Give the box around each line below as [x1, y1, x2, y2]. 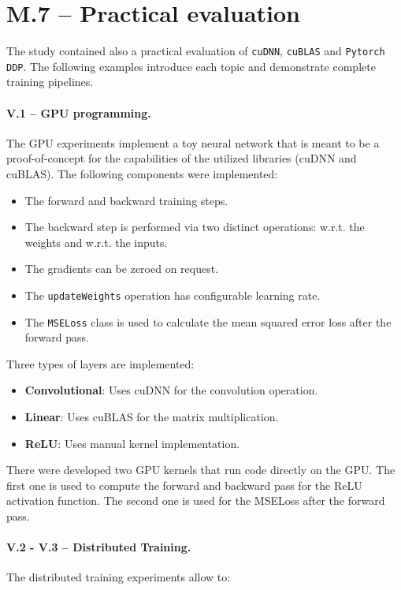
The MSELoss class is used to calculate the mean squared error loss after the [24, 313, 392, 330]
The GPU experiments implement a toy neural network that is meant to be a [6, 134, 380, 151]
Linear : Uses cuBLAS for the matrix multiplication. [24, 409, 279, 425]
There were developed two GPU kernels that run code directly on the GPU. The [6, 461, 395, 478]
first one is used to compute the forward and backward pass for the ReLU [6, 476, 362, 493]
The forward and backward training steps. [24, 192, 228, 208]
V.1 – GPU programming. [6, 104, 151, 121]
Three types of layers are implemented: [6, 355, 195, 372]
